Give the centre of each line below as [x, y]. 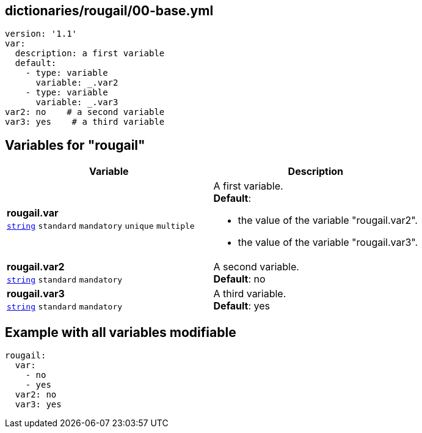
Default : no [239, 279]
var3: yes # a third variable [85, 122]
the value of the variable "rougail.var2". [328, 220]
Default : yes [242, 306]
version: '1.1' [41, 34]
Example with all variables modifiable [121, 332]
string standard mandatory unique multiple [101, 226]
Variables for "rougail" [75, 145]
